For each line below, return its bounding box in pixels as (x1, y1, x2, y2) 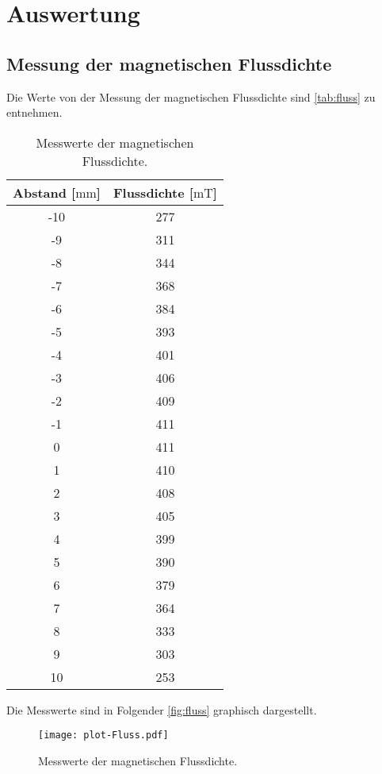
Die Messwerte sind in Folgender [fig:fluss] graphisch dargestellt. (6, 701, 317, 718)
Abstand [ (13, 183, 76, 202)
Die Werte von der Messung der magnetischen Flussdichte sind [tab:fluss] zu (6, 88, 376, 105)
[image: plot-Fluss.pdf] (38, 730, 169, 741)
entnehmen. (6, 104, 63, 121)
